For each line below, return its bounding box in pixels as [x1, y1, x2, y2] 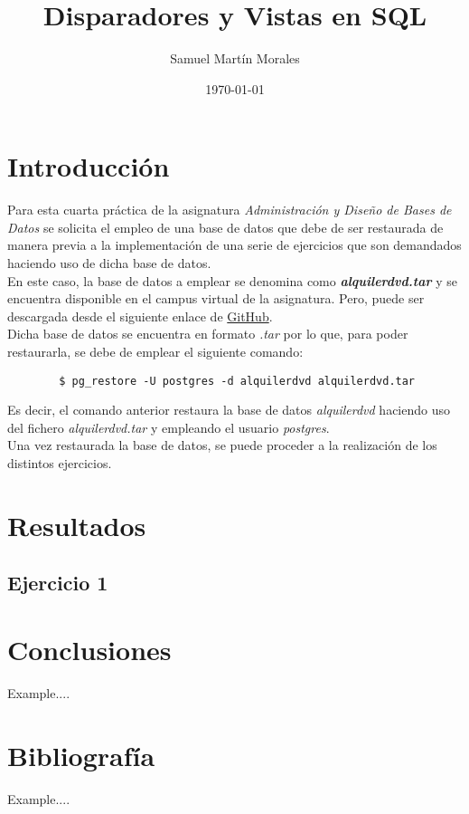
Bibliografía [7, 736, 155, 773]
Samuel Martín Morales [170, 49, 300, 68]
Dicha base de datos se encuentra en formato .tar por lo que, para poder [7, 324, 408, 343]
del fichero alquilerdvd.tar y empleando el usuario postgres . [7, 417, 330, 436]
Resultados [7, 506, 146, 543]
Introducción [7, 148, 170, 185]
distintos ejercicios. [7, 454, 112, 473]
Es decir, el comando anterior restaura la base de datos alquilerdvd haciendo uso [7, 400, 451, 419]
